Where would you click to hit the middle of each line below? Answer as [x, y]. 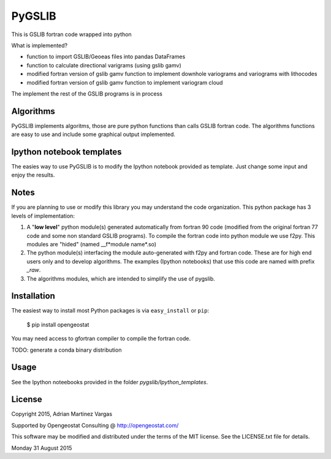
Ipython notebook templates [67, 152]
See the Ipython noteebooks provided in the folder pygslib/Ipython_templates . [110, 382]
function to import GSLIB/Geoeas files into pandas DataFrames [106, 57]
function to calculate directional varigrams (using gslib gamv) [104, 65]
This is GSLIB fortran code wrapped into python [71, 34]
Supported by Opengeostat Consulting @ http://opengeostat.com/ [95, 425]
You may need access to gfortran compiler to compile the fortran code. [101, 339]
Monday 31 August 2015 [42, 448]
